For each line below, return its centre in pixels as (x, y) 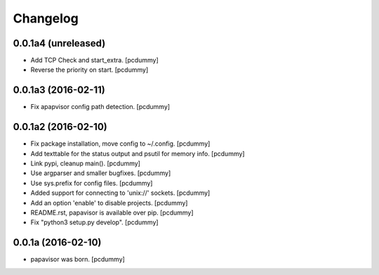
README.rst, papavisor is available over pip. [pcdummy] (112, 212)
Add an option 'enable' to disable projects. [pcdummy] (109, 203)
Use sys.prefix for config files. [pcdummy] (92, 183)
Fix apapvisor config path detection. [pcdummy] (100, 107)
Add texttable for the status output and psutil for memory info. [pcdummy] (138, 153)
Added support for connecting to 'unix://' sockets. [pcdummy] (120, 193)
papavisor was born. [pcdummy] (78, 260)
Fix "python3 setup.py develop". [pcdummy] (94, 222)
